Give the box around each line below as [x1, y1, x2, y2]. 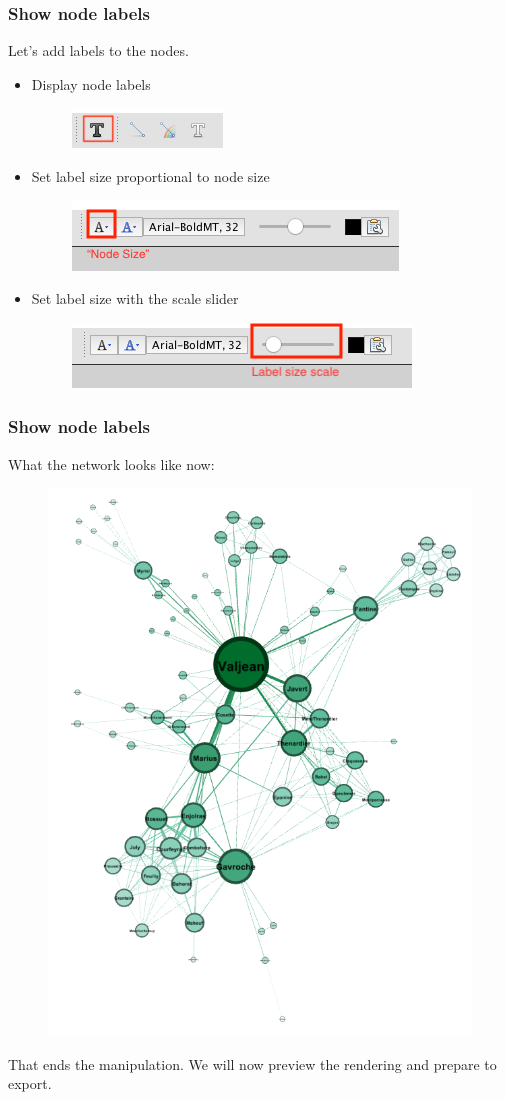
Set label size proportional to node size [31, 166, 270, 186]
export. [8, 1073, 52, 1094]
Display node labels [31, 73, 151, 94]
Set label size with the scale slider [31, 288, 239, 309]
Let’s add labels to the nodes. [8, 40, 189, 61]
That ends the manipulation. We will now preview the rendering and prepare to [8, 1053, 497, 1074]
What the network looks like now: [8, 453, 215, 474]
